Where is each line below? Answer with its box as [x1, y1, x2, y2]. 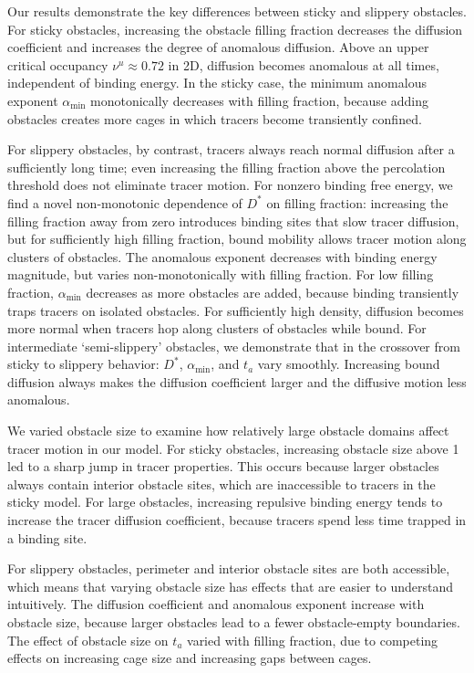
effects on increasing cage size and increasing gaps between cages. [7, 648, 372, 668]
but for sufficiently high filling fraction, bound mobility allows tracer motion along [7, 229, 467, 248]
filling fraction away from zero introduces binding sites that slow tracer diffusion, [7, 211, 459, 230]
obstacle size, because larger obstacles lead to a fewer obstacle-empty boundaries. [7, 613, 460, 631]
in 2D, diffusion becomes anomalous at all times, [168, 55, 439, 74]
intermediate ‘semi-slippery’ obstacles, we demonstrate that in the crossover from [7, 336, 460, 355]
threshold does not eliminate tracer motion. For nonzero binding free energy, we [7, 175, 453, 195]
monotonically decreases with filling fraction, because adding [90, 90, 428, 110]
